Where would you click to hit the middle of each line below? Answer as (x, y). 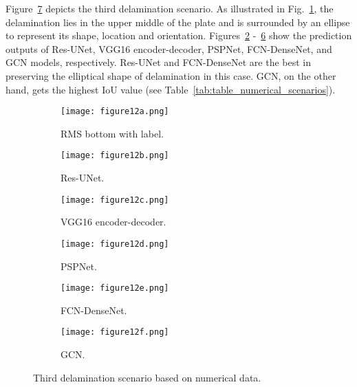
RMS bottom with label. (112, 133)
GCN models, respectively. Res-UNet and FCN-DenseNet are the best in (159, 62)
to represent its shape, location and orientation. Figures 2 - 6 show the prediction (179, 35)
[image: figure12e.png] (115, 288)
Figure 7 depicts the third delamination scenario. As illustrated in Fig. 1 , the (170, 8)
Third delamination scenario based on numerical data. (147, 377)
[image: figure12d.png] (115, 244)
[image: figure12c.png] (115, 200)
